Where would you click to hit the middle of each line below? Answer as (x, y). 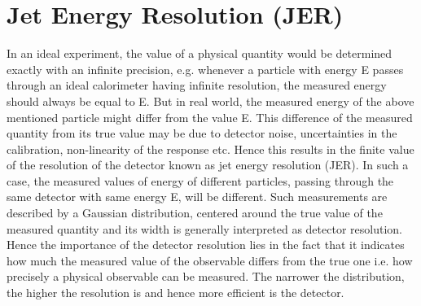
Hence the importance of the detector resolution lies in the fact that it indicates (206, 245)
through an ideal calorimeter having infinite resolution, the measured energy (197, 85)
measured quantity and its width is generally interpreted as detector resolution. (204, 228)
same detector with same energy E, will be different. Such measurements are (197, 197)
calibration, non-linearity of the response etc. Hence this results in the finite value (210, 149)
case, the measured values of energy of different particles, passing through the (200, 180)
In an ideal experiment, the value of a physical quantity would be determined (200, 53)
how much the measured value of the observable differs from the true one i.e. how (210, 260)
